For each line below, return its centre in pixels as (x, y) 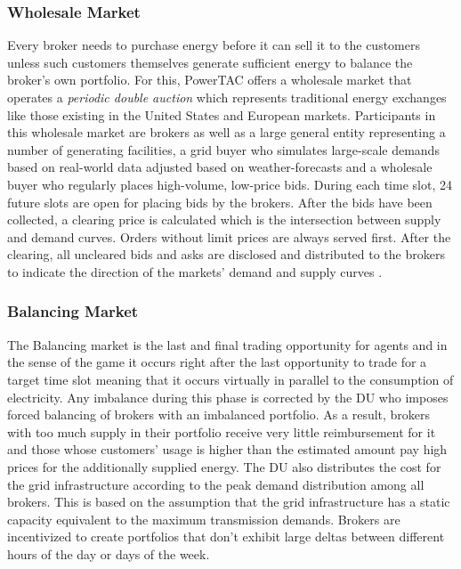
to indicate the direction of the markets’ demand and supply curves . (195, 271)
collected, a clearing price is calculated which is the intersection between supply (224, 219)
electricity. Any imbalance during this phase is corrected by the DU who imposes (228, 397)
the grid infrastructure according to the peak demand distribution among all (216, 484)
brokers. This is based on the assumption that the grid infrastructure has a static (229, 502)
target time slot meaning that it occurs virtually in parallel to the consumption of (230, 379)
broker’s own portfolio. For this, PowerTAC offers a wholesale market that (210, 80)
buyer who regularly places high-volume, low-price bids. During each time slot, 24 (230, 184)
